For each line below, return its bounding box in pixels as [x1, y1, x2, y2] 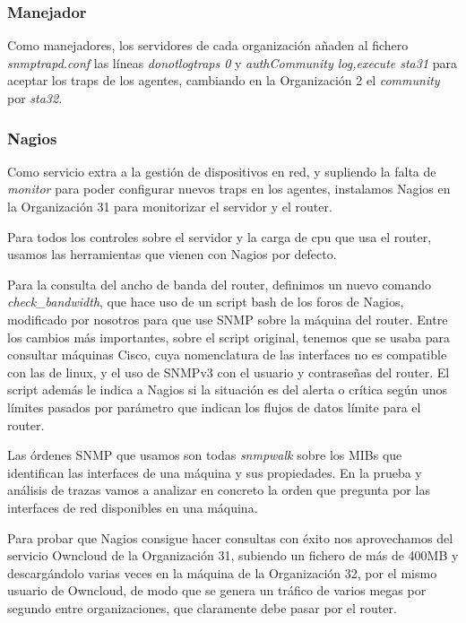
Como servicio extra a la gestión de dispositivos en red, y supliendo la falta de [7, 161, 436, 180]
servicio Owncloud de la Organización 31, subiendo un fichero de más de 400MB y [7, 546, 459, 565]
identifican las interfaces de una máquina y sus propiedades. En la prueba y [7, 463, 422, 481]
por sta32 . [7, 89, 63, 107]
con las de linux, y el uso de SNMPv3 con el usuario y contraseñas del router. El [7, 362, 450, 381]
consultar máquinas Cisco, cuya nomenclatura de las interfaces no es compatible [7, 345, 447, 364]
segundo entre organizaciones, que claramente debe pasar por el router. [7, 598, 397, 617]
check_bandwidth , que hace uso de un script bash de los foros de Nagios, [7, 292, 404, 311]
